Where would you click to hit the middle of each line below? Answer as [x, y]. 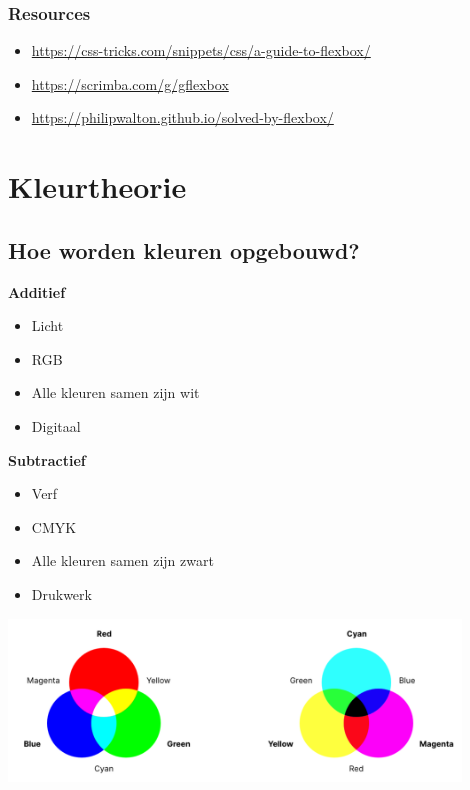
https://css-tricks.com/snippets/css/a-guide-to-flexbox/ [201, 50]
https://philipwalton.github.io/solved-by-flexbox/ [182, 117]
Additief [37, 291]
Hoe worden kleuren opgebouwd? [184, 249]
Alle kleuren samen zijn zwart [122, 560]
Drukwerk [61, 593]
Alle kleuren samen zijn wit [115, 392]
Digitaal [56, 425]
